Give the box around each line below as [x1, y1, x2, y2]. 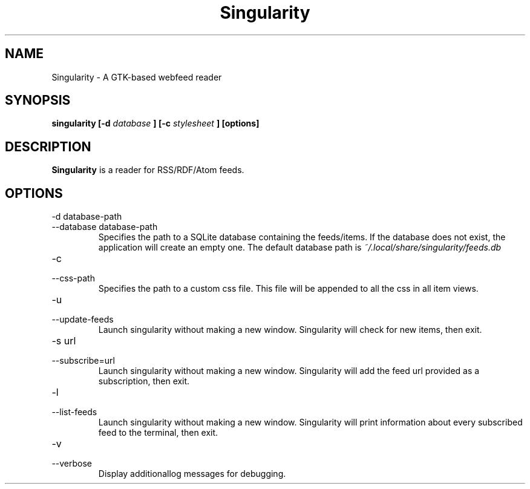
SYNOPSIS [5, 93, 71, 108]
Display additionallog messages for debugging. [98, 468, 286, 479]
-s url [51, 335, 76, 347]
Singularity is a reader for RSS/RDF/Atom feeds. [51, 165, 244, 176]
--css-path [51, 273, 95, 284]
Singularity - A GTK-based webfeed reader [51, 71, 222, 82]
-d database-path [51, 211, 122, 222]
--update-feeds [51, 314, 114, 325]
